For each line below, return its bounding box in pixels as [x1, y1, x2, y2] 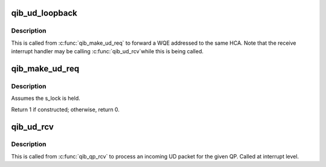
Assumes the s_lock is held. [11, 94, 81, 102]
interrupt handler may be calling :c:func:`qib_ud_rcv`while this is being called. [11, 48, 203, 55]
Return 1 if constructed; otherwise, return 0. [11, 106, 120, 113]
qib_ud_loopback [11, 8, 78, 18]
